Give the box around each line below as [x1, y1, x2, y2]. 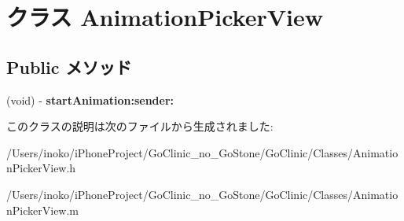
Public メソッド [6, 54, 132, 79]
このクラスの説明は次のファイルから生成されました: [6, 118, 274, 134]
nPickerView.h [6, 160, 76, 176]
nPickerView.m [6, 201, 79, 218]
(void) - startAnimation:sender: [6, 91, 174, 108]
